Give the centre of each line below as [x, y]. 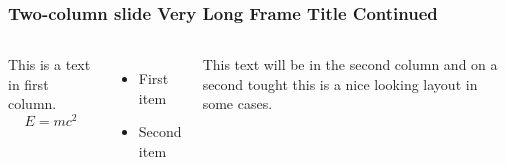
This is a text [49, 64]
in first [28, 83]
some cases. [237, 103]
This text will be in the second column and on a [350, 64]
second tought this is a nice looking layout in [340, 83]
